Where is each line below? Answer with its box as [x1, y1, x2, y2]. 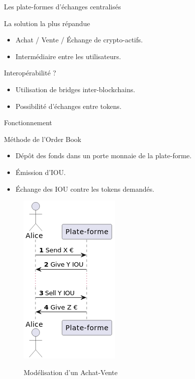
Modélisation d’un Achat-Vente [24, 367, 118, 377]
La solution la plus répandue [4, 18, 90, 28]
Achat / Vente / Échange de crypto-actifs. [15, 34, 143, 45]
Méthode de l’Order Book [4, 134, 82, 144]
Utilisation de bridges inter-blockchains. [15, 84, 135, 94]
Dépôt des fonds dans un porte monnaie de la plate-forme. [15, 150, 192, 161]
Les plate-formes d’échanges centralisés [4, 1, 121, 11]
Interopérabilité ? [4, 68, 56, 78]
